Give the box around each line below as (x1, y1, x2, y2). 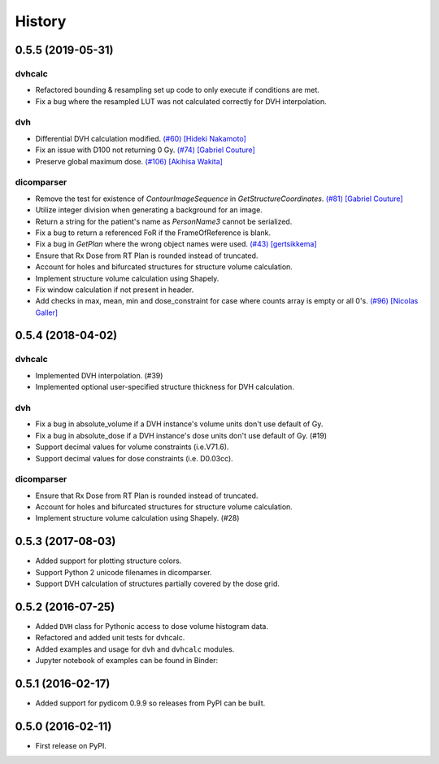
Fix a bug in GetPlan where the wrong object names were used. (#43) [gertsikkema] (35, 239, 317, 249)
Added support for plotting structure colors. (35, 556, 182, 565)
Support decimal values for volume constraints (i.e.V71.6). (35, 442, 229, 452)
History (15, 12, 67, 30)
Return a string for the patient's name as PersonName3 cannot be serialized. (35, 216, 293, 226)
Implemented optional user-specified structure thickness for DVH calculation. (35, 382, 294, 392)
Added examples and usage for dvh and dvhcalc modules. (35, 644, 235, 654)
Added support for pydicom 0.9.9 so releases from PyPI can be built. (35, 698, 266, 708)
